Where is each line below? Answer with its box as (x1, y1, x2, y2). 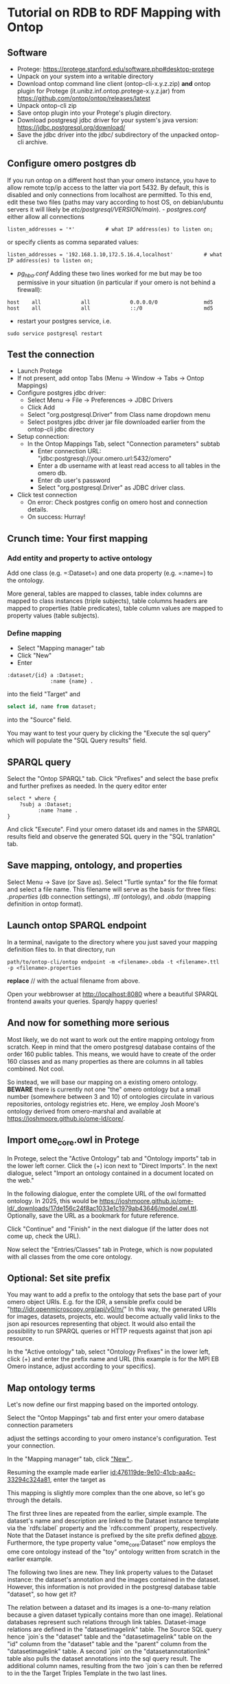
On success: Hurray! (27, 513, 86, 521)
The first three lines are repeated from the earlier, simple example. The (7, 1510, 207, 1518)
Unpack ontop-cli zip (16, 102, 77, 109)
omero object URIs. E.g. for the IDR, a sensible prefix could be (7, 1298, 182, 1306)
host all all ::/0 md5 (7, 304, 214, 312)
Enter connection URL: (37, 447, 102, 455)
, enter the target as (49, 1475, 106, 1484)
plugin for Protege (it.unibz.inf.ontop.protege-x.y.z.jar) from (16, 87, 185, 95)
